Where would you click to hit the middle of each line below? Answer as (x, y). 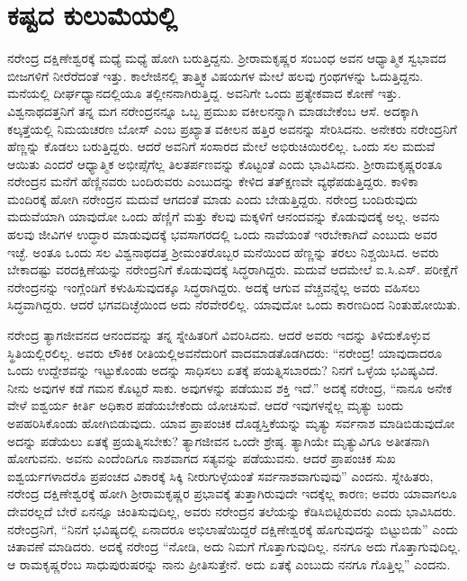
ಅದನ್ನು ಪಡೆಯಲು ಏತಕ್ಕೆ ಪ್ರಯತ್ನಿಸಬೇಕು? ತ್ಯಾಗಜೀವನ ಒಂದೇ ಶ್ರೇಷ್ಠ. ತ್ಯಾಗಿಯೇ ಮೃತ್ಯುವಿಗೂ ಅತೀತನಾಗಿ (219, 440)
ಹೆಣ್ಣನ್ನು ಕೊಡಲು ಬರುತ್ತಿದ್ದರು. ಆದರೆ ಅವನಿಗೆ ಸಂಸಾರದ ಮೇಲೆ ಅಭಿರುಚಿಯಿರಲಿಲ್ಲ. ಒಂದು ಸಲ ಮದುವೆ (221, 146)
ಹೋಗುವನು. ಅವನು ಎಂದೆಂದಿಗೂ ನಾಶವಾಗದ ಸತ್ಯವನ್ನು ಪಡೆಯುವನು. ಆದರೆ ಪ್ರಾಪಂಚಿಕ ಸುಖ (202, 458)
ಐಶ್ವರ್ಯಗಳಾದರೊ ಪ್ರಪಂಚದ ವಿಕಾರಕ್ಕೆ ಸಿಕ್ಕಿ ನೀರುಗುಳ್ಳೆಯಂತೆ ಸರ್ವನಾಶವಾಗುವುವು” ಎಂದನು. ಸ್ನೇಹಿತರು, (220, 475)
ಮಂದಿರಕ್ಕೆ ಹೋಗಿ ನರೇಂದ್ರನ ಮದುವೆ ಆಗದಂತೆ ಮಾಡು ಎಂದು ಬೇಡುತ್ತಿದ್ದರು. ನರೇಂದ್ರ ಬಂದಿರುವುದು (212, 198)
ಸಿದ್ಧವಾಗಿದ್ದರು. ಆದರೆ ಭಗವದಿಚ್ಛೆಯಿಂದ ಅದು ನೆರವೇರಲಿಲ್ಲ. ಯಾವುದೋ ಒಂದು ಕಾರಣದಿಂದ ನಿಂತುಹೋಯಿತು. (234, 304)
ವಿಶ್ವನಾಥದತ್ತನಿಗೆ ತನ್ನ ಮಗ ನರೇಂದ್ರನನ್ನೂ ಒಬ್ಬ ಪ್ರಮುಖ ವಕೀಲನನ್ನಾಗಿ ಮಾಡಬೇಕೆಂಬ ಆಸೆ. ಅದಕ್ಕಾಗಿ (213, 110)
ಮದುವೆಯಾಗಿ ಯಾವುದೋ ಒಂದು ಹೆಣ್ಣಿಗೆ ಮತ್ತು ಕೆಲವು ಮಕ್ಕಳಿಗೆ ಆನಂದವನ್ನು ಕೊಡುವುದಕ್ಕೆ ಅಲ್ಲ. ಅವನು (224, 216)
